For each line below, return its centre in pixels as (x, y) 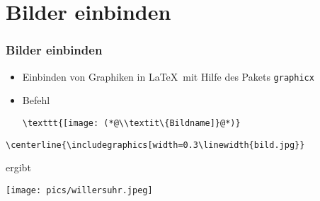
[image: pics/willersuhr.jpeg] (79, 190)
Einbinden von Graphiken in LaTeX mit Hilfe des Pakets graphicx (168, 76)
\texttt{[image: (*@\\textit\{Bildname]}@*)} (131, 123)
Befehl (36, 100)
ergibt (18, 167)
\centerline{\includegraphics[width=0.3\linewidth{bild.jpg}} (155, 145)
